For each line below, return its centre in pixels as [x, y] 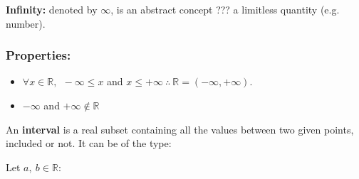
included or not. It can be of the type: [89, 143]
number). [26, 23]
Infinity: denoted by [52, 9]
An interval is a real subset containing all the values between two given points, [180, 129]
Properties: [38, 55]
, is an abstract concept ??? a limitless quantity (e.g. [225, 9]
